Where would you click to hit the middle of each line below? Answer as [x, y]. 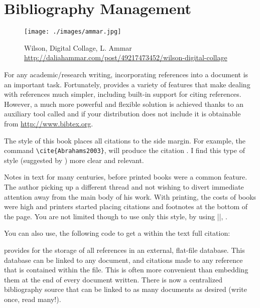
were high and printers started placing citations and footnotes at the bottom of [126, 206]
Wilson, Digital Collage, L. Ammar [78, 47]
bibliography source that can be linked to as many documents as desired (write [125, 289]
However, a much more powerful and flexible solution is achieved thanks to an [124, 104]
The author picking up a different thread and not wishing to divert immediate [124, 186]
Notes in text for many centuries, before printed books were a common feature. [126, 177]
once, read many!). [33, 299]
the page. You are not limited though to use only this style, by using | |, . [116, 216]
